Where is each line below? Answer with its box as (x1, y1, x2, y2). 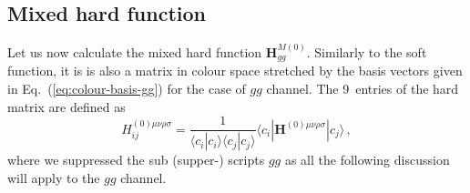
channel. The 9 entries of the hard (266, 79, 459, 98)
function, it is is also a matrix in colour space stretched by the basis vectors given (7, 61, 463, 80)
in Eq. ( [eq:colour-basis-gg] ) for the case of (7, 79, 246, 98)
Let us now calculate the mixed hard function (7, 42, 262, 61)
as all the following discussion (284, 150, 450, 169)
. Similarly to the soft (306, 42, 427, 61)
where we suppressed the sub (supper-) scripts (7, 150, 265, 169)
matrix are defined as (7, 96, 126, 116)
